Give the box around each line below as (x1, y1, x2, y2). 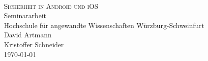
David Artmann (4, 30, 52, 40)
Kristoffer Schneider (4, 39, 64, 49)
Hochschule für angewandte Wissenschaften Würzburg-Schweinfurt (4, 20, 205, 30)
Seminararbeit (4, 10, 47, 21)
